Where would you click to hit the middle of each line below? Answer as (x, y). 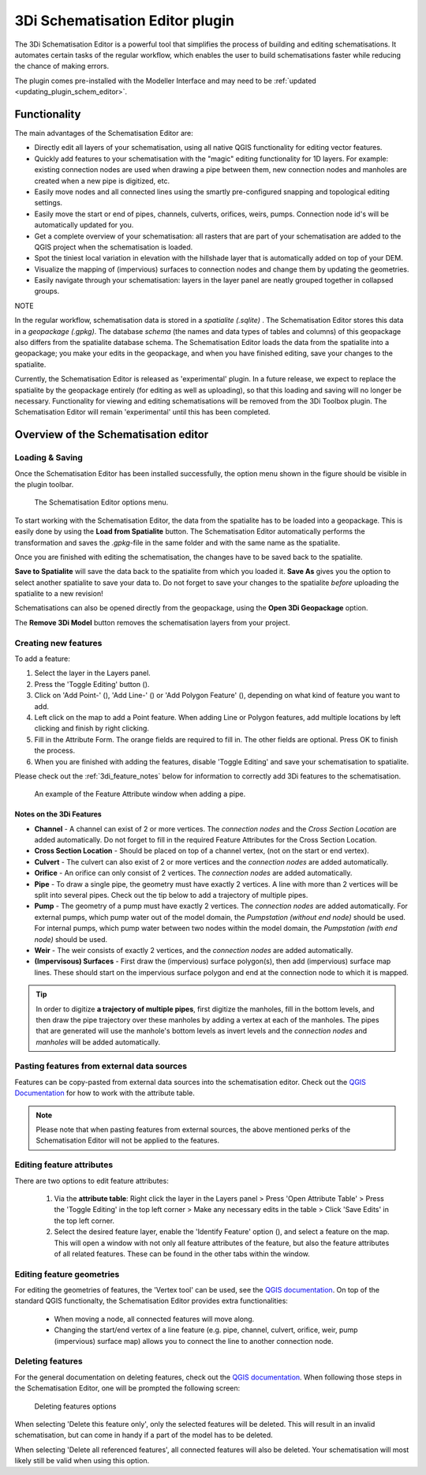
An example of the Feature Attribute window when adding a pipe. (140, 794)
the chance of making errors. (62, 66)
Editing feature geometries (67, 1274)
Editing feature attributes (64, 1165)
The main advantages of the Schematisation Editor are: (104, 133)
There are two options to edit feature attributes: (92, 1180)
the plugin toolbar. (44, 484)
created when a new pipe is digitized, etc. (102, 181)
